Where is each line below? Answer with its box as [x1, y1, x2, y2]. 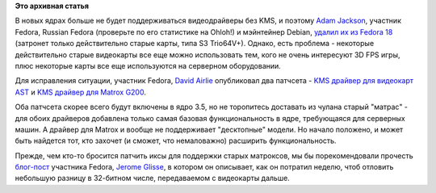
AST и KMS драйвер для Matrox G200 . [15, 87, 147, 97]
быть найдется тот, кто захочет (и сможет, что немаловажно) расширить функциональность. [15, 136, 337, 145]
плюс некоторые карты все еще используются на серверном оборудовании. [15, 61, 282, 70]
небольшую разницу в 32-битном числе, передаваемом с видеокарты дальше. [15, 174, 290, 183]
